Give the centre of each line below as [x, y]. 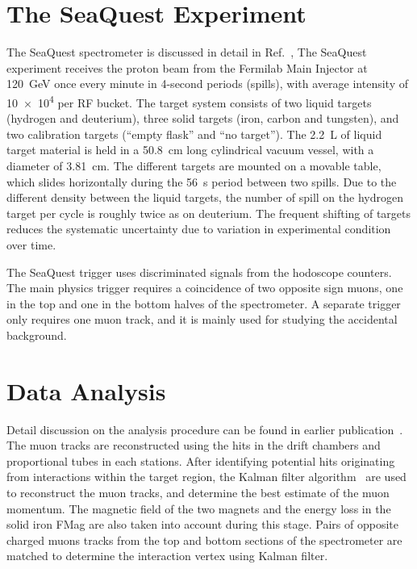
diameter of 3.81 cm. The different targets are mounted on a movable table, [194, 165]
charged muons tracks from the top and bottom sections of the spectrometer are [204, 540]
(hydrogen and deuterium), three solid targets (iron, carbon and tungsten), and [203, 118]
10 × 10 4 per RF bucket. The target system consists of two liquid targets [189, 101]
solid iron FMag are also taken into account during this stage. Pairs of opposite [202, 524]
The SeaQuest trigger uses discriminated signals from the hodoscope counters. [199, 272]
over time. [31, 244]
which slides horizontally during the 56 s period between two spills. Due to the [202, 181]
